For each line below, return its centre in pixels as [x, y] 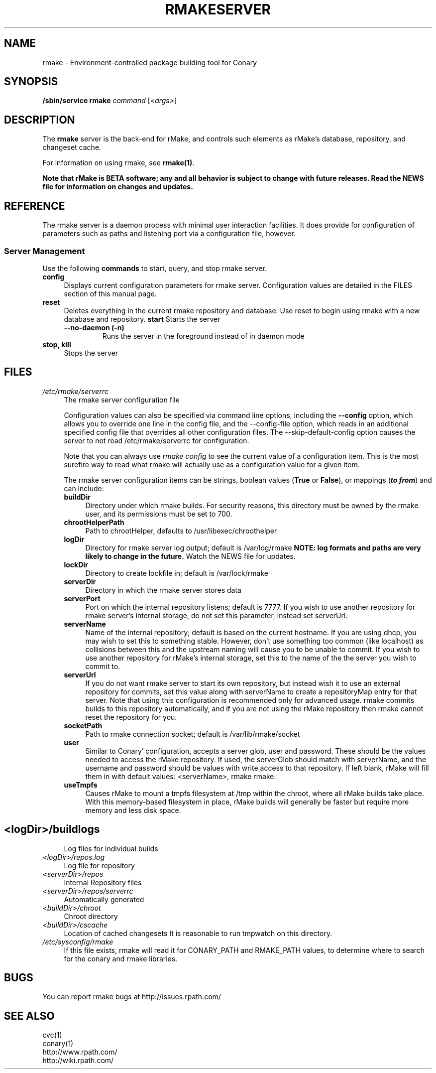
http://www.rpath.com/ [80, 1052]
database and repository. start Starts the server [142, 319]
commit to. [103, 666]
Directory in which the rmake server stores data [163, 590]
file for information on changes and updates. [118, 187]
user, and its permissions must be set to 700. [159, 514]
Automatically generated [104, 899]
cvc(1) [52, 1035]
